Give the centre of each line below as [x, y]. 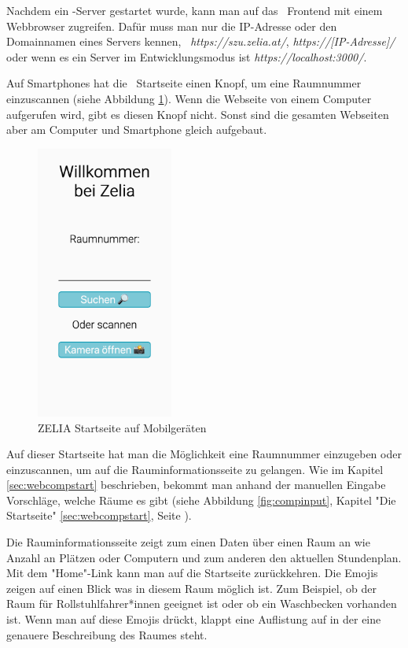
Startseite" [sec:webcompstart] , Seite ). [99, 515]
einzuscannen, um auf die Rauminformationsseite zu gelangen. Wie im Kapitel [195, 469]
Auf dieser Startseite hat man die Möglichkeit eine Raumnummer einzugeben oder [204, 454]
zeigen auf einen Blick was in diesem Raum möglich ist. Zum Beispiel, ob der [192, 588]
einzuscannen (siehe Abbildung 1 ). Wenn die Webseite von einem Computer [189, 98]
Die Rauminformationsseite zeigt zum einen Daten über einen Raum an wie [188, 542]
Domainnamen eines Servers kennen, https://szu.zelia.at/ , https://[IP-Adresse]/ [201, 41]
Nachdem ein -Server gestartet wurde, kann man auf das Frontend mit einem [195, 10]
